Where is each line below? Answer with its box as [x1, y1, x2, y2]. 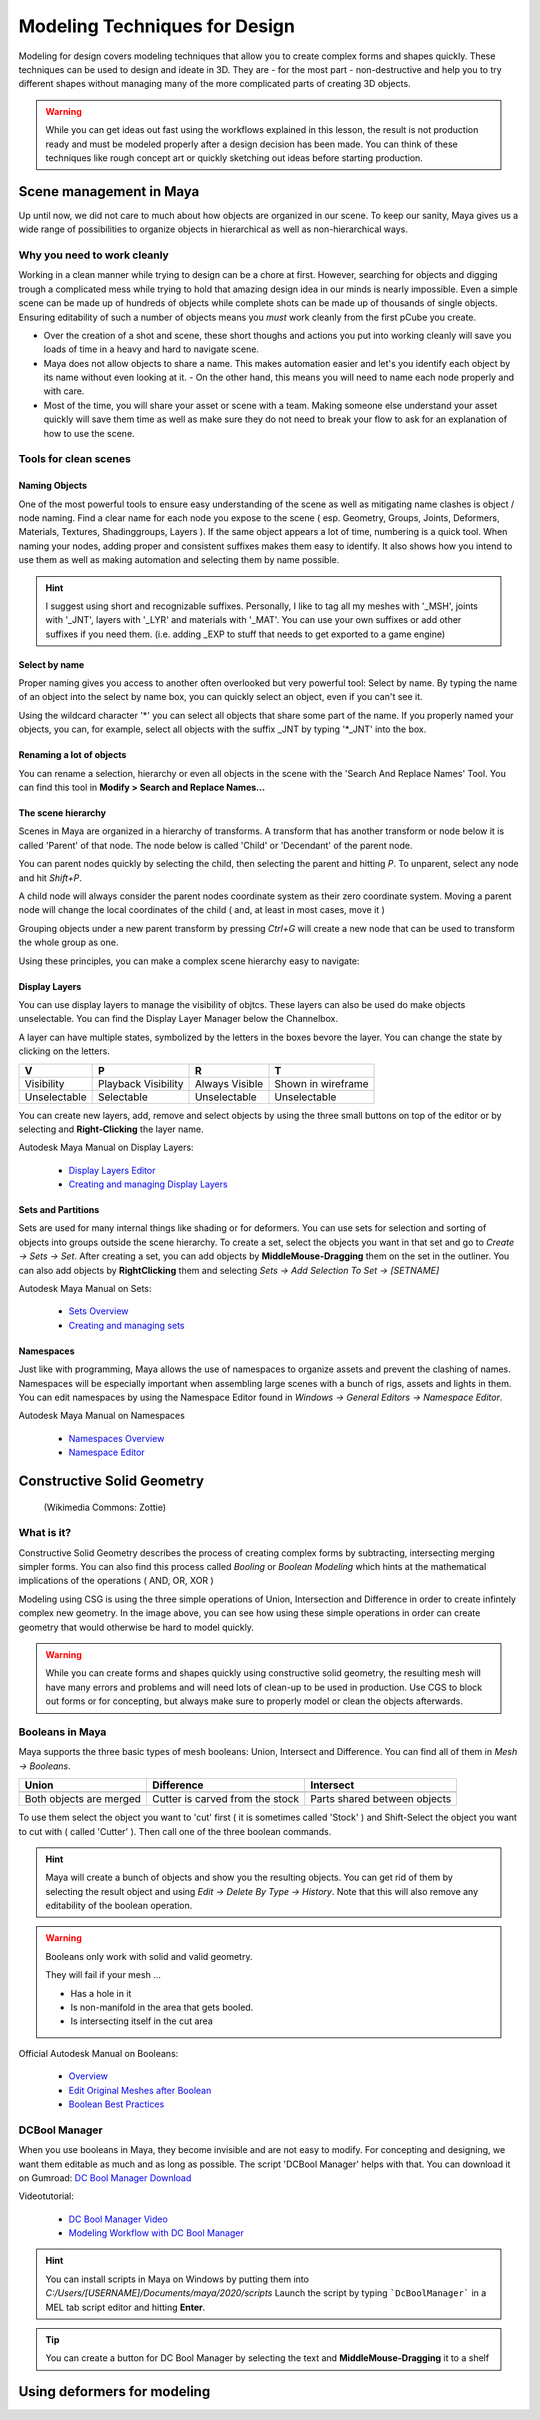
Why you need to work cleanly [18, 248, 169, 262]
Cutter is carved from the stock [151, 1792, 300, 1806]
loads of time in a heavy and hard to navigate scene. [43, 343, 260, 355]
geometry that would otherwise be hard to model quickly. [18, 1621, 255, 1633]
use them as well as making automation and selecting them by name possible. [18, 554, 340, 566]
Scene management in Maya [18, 183, 200, 200]
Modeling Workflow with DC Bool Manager [68, 2227, 244, 2239]
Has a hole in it [70, 1987, 132, 1999]
